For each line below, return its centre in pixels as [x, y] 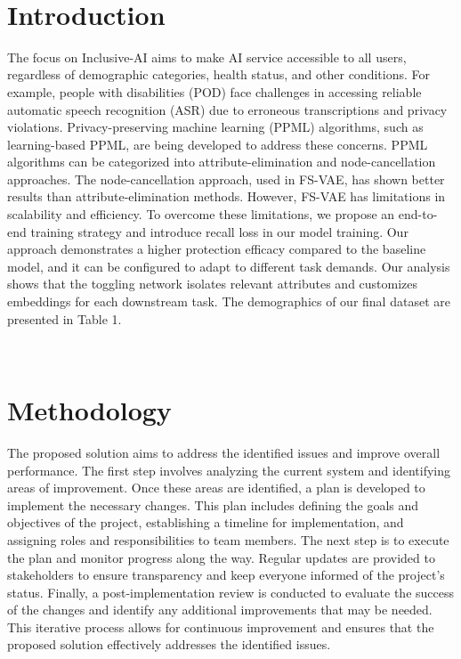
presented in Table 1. [65, 318]
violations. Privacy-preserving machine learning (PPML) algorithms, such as [215, 127]
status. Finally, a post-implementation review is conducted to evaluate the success [231, 592]
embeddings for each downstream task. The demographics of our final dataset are [229, 301]
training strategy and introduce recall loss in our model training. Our [219, 231]
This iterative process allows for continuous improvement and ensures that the [221, 626]
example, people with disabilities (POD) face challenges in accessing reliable [214, 91]
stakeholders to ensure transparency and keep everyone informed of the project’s [226, 575]
